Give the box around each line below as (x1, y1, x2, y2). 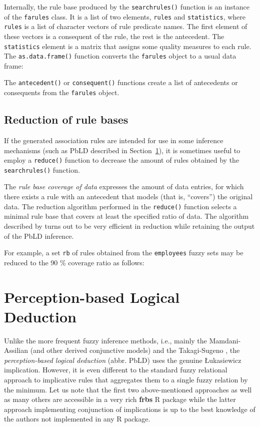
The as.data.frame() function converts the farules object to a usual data (4, 51, 236, 61)
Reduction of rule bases (4, 112, 128, 127)
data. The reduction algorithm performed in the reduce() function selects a (4, 201, 237, 211)
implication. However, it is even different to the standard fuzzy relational (4, 364, 227, 375)
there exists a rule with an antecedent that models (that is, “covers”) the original (4, 191, 253, 202)
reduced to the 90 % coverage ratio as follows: (4, 257, 144, 267)
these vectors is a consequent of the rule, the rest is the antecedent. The (4, 31, 224, 41)
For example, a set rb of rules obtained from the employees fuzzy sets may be (4, 247, 243, 258)
